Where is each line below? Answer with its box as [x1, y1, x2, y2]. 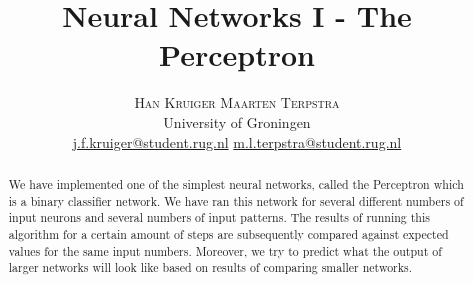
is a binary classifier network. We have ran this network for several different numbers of [8, 192, 464, 209]
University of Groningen [163, 111, 311, 132]
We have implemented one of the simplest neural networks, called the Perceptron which [8, 175, 464, 192]
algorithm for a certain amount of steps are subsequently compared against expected [8, 225, 449, 242]
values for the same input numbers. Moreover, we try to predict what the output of [8, 242, 442, 259]
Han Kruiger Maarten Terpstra [134, 92, 340, 113]
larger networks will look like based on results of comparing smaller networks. [8, 259, 413, 276]
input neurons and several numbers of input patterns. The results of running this [8, 209, 430, 226]
